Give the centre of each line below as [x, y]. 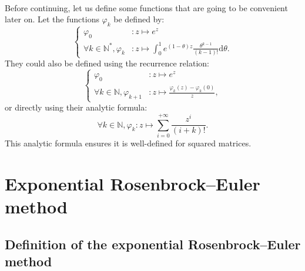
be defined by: [139, 19]
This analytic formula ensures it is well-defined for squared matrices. [128, 143]
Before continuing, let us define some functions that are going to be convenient [146, 7]
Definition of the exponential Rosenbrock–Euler [153, 244]
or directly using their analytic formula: [76, 107]
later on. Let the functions [52, 19]
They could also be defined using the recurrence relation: [107, 63]
